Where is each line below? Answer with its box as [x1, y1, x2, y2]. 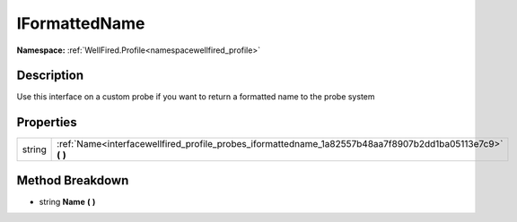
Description [16, 68, 84, 83]
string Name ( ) [39, 196, 96, 207]
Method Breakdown [16, 173, 129, 188]
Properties [16, 115, 77, 130]
